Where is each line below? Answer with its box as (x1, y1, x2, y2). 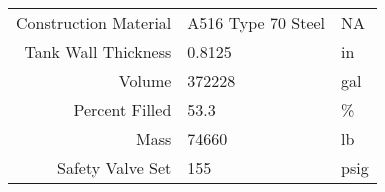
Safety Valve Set (57, 156, 172, 179)
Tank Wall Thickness (24, 40, 172, 63)
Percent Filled (73, 98, 172, 121)
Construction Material (16, 11, 172, 34)
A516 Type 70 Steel (187, 11, 326, 34)
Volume (118, 69, 172, 92)
